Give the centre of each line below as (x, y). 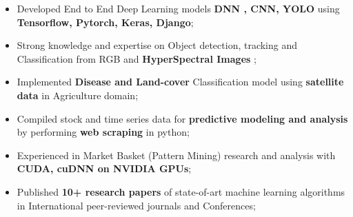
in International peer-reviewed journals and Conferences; (136, 205)
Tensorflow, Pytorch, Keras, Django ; (105, 22)
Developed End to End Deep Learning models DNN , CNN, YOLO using (178, 8)
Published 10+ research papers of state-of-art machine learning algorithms (181, 191)
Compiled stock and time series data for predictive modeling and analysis (182, 118)
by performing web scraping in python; (103, 132)
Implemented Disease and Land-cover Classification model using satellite (180, 82)
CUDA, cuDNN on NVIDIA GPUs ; (104, 168)
